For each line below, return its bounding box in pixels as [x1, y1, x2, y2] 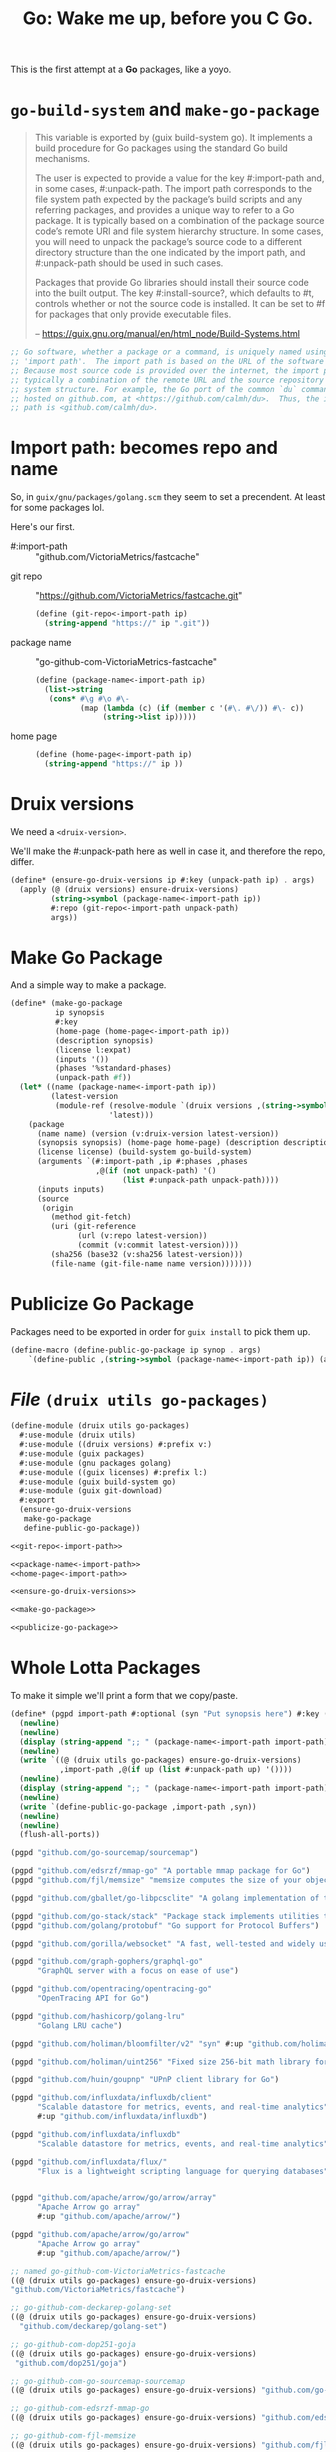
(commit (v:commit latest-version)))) [77, 1240, 240, 1251]
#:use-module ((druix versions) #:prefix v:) [19, 1440, 213, 1450]
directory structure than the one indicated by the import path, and [34, 247, 306, 259]
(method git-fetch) [50, 1212, 132, 1222]
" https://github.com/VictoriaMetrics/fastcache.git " [35, 590, 243, 602]
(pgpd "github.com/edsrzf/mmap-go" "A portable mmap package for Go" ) [10, 1866, 311, 1876]
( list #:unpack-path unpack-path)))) [121, 1175, 280, 1185]
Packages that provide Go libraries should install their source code [34, 277, 310, 289]
